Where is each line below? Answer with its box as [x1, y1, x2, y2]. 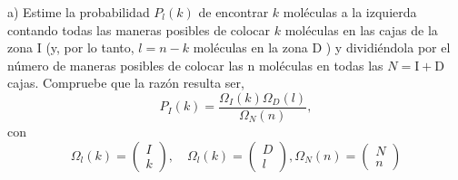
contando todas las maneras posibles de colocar [7, 20, 271, 39]
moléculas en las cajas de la [284, 20, 438, 39]
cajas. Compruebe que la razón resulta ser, [7, 73, 244, 92]
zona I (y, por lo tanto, [7, 38, 134, 57]
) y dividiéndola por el [325, 38, 451, 57]
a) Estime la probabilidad [7, 3, 150, 21]
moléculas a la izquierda [283, 3, 417, 21]
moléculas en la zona [193, 38, 308, 57]
